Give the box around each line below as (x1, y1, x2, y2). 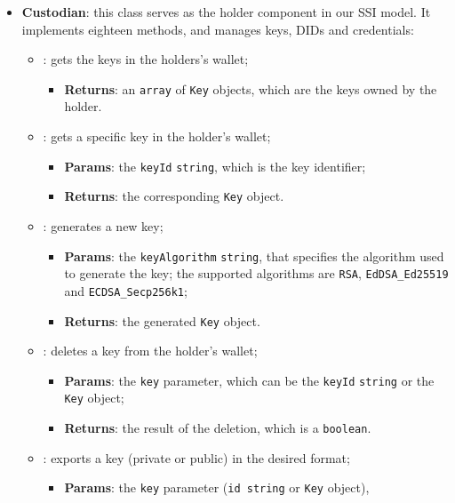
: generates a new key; (43, 216, 164, 235)
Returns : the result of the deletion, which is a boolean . (64, 419, 371, 437)
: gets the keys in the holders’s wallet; (43, 50, 249, 68)
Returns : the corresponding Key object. (64, 187, 284, 205)
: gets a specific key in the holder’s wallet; (43, 127, 271, 146)
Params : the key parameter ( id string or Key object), (64, 478, 370, 497)
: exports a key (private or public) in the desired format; (43, 448, 350, 467)
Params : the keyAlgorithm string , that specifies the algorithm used (64, 246, 444, 265)
